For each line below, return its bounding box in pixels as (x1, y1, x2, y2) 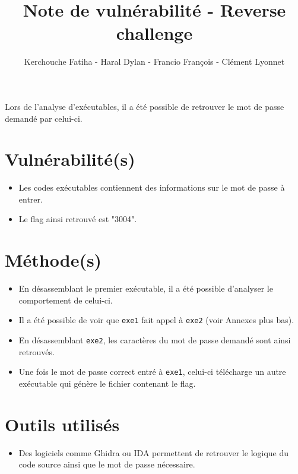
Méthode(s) (5, 248, 102, 272)
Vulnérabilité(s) (5, 147, 135, 171)
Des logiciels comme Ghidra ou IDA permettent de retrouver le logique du (18, 446, 289, 459)
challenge (116, 21, 193, 45)
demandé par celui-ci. (5, 112, 83, 124)
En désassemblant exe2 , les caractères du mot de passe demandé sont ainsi (18, 333, 291, 346)
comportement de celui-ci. (18, 293, 113, 306)
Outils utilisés (5, 412, 120, 436)
